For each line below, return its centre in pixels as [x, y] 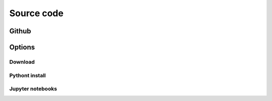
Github [20, 31]
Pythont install [28, 75]
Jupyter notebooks [33, 89]
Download [22, 62]
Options [22, 47]
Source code [37, 13]
